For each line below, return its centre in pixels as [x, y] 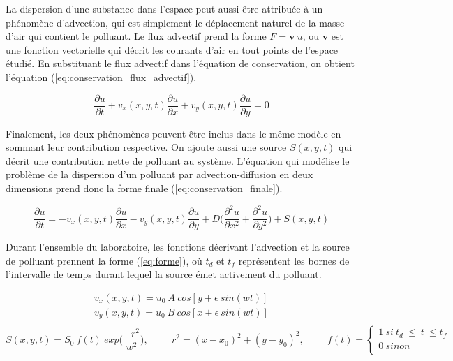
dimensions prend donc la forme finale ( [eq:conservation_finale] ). [144, 188]
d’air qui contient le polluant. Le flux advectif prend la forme [136, 36]
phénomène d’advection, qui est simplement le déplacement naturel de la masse [175, 22]
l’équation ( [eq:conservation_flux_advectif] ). [101, 76]
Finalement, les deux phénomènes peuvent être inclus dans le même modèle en [173, 133]
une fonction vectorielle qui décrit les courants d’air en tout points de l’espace [172, 49]
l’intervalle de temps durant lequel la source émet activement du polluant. [164, 274]
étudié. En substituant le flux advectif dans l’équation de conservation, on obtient [180, 63]
